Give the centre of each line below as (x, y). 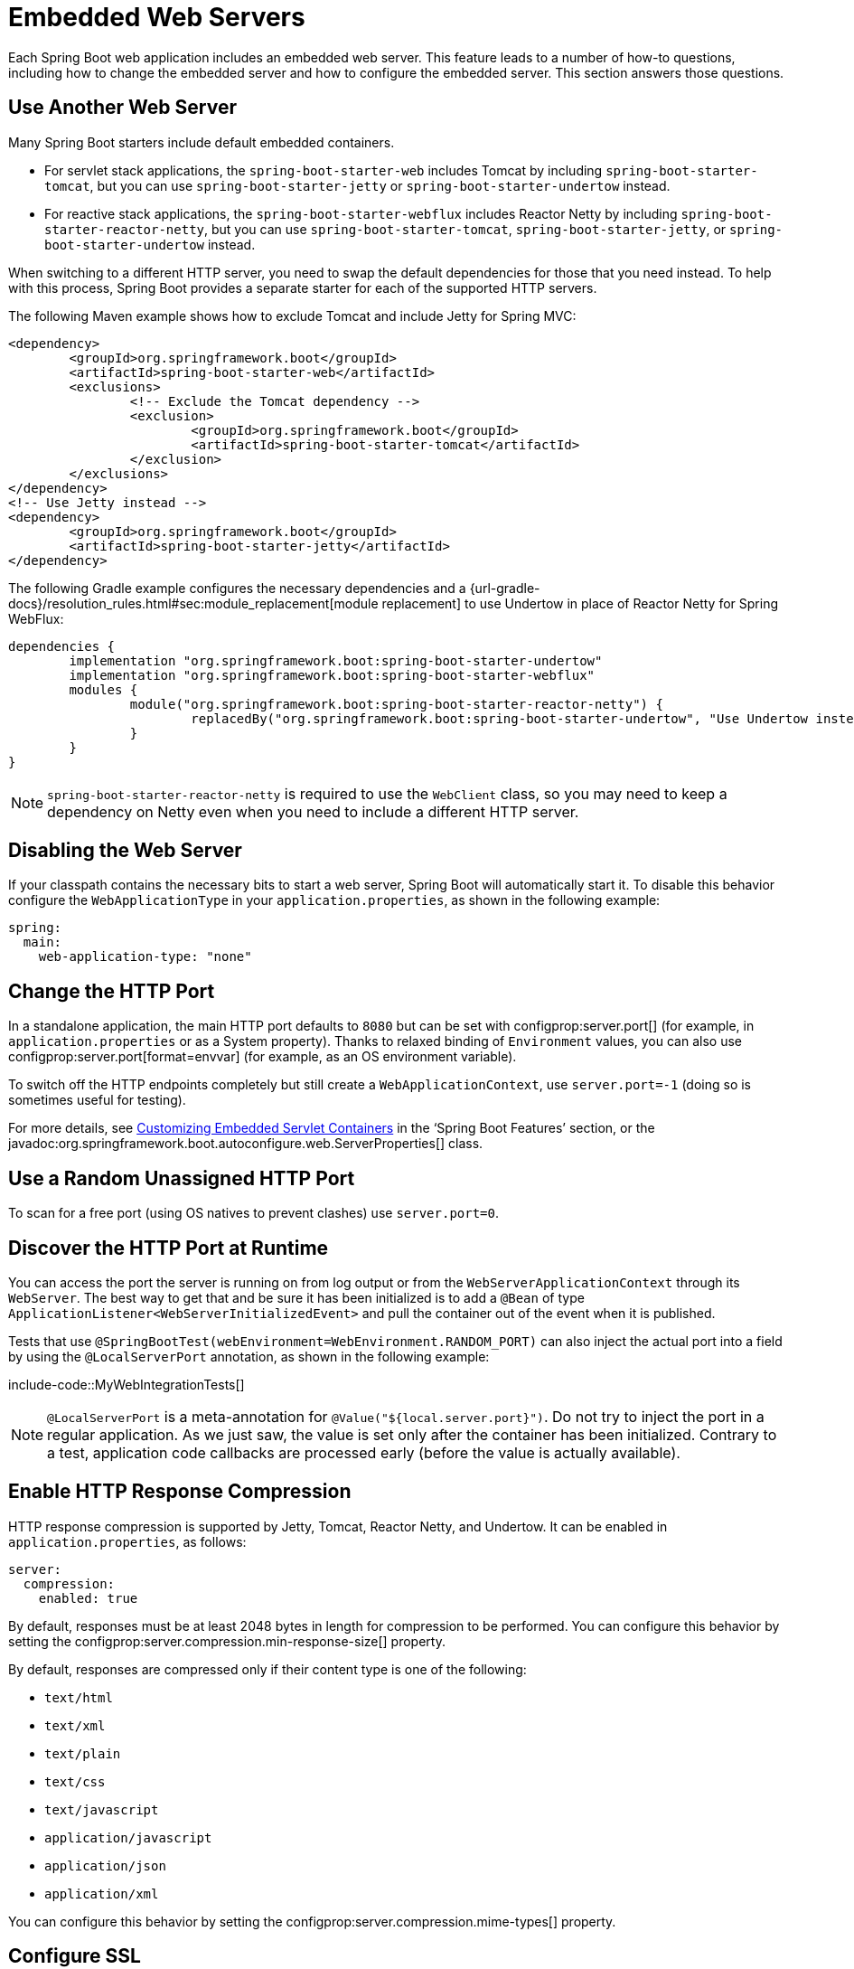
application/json (105, 1865)
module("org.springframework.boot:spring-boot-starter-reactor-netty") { (396, 704)
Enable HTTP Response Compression (180, 1492)
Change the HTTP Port (112, 991)
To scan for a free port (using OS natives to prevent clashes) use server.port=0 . (253, 1213)
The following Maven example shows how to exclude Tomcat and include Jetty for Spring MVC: (292, 316)
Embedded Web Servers (157, 17)
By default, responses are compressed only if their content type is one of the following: (267, 1669)
